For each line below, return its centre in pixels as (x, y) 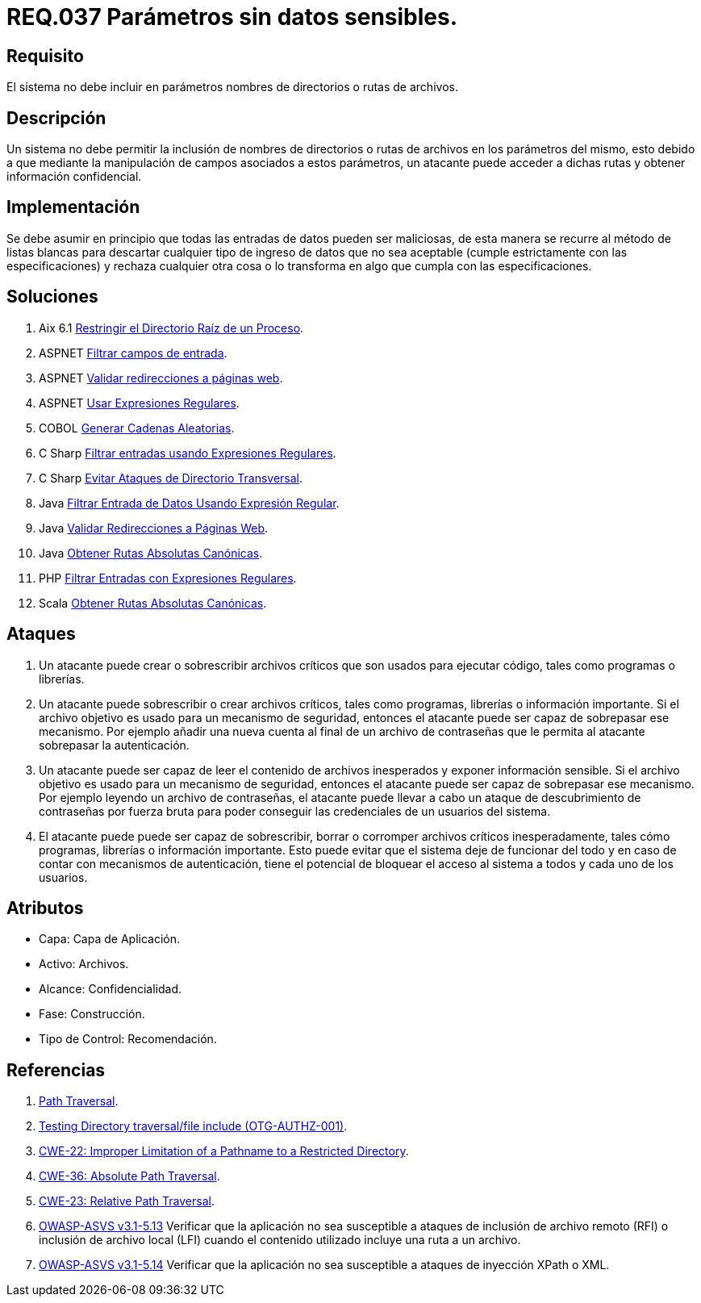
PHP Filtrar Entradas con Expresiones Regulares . (168, 578)
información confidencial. (74, 177)
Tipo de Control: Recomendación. (128, 1039)
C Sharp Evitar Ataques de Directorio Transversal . (171, 478)
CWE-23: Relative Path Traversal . (127, 1201)
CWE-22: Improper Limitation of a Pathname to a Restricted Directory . (224, 1151)
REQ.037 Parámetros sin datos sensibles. (232, 17)
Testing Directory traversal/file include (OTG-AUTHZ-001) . (193, 1126)
